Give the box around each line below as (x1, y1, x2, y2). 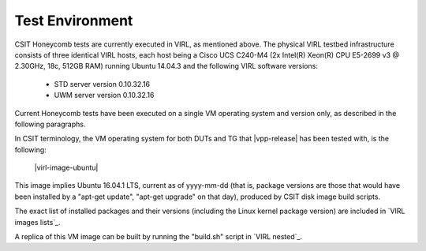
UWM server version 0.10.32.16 (54, 91, 155, 100)
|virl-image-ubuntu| (34, 163, 99, 173)
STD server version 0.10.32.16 (54, 79, 150, 88)
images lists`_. (14, 217, 61, 227)
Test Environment (14, 12, 133, 29)
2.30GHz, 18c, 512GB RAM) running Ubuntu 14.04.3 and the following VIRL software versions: (14, 62, 319, 71)
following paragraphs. (14, 119, 86, 129)
